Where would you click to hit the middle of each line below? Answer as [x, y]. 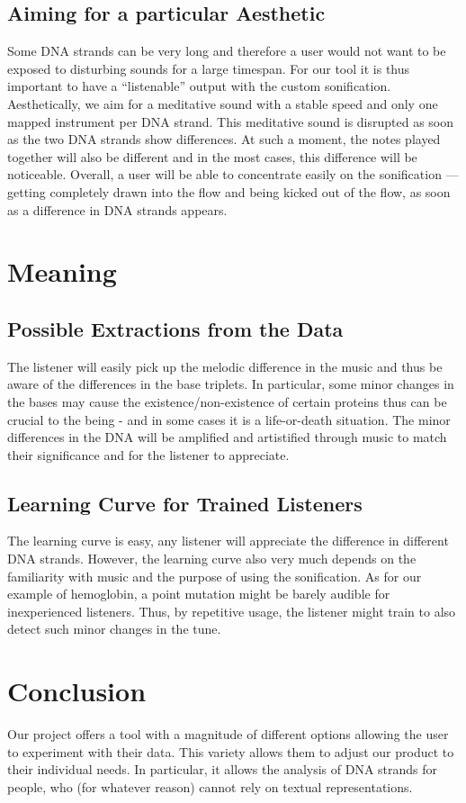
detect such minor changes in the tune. [114, 629]
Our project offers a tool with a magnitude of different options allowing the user [228, 734]
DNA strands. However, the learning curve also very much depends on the [212, 559]
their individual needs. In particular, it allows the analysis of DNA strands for [223, 769]
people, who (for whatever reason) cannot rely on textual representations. [210, 786]
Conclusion [77, 691]
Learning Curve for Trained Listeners [185, 503]
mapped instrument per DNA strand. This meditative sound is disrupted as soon [231, 121]
